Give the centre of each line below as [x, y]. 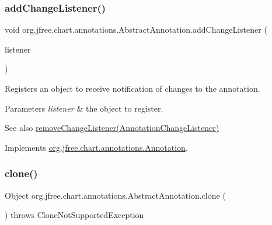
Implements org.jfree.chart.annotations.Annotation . [96, 147]
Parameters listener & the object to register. [84, 108]
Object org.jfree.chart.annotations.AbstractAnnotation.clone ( [115, 195]
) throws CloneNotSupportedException [74, 215]
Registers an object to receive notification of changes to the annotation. [132, 88]
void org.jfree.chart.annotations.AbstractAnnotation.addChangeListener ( [136, 30]
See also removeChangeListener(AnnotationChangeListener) [112, 128]
